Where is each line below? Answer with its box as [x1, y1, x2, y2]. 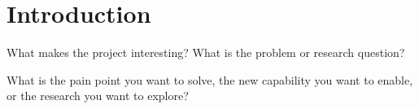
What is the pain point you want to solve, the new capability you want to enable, [7, 71, 413, 88]
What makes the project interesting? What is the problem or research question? [7, 44, 405, 61]
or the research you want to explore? [7, 87, 189, 104]
